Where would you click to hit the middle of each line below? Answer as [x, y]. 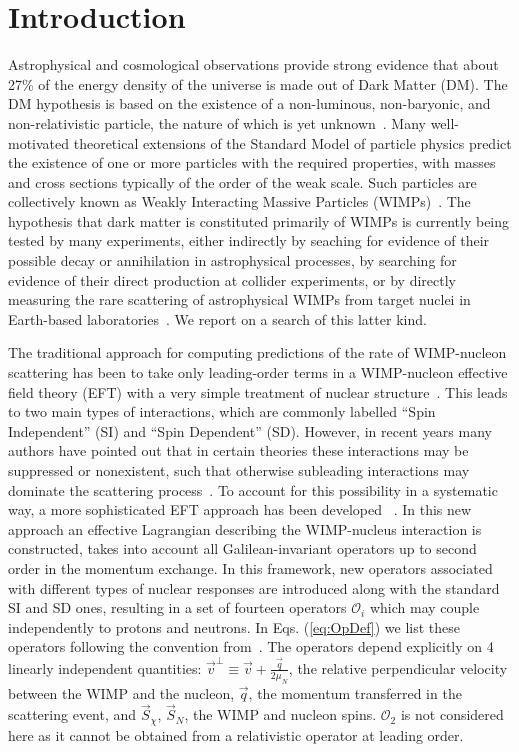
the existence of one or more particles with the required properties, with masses [252, 162]
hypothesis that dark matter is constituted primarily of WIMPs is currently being [259, 220]
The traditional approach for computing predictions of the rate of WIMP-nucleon [257, 352]
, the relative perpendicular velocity [398, 667]
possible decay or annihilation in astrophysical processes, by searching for [232, 260]
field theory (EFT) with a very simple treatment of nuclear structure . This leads [258, 391]
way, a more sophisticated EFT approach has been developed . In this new [240, 509]
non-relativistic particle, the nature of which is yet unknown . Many [217, 122]
